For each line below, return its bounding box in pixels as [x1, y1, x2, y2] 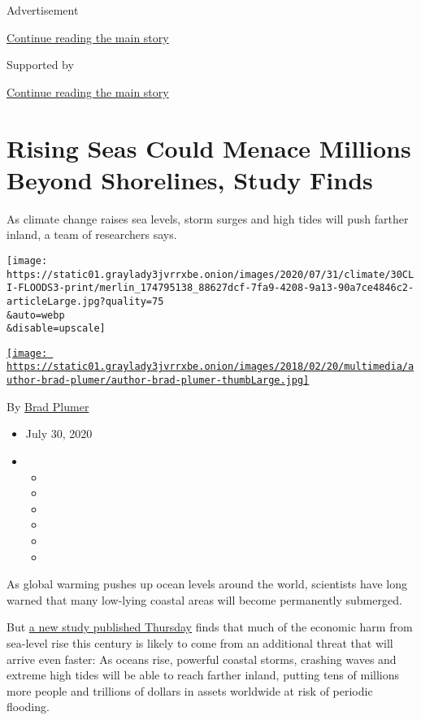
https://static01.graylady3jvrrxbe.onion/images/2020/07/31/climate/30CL [7, 268, 414, 280]
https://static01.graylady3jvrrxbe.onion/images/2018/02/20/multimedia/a [7, 361, 414, 373]
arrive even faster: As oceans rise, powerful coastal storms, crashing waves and [7, 650, 397, 667]
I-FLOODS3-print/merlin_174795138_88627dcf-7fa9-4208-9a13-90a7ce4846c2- [7, 282, 414, 294]
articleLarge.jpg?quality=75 [7, 295, 164, 307]
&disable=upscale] [7, 323, 106, 335]
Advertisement [7, 2, 79, 18]
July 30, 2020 [25, 425, 93, 442]
